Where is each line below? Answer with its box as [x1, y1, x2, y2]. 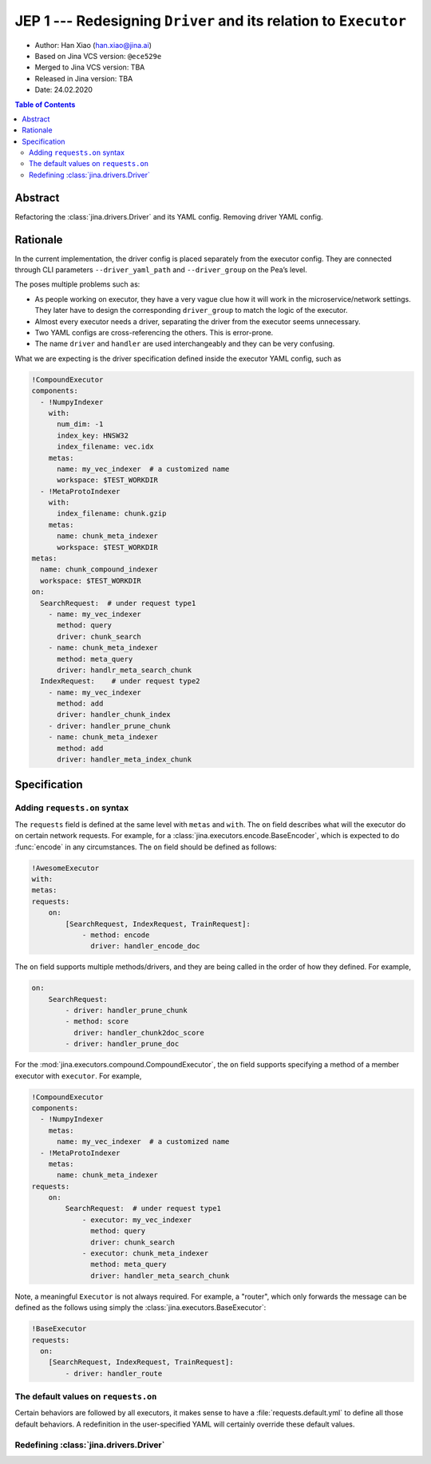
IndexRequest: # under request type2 [40, 677, 200, 686]
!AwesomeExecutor [31, 863, 100, 872]
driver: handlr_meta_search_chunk [57, 665, 192, 675]
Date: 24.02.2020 [34, 85, 93, 95]
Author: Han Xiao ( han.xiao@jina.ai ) [34, 40, 152, 49]
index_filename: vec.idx [57, 442, 155, 451]
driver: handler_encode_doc [90, 942, 200, 951]
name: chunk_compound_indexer [40, 565, 159, 574]
